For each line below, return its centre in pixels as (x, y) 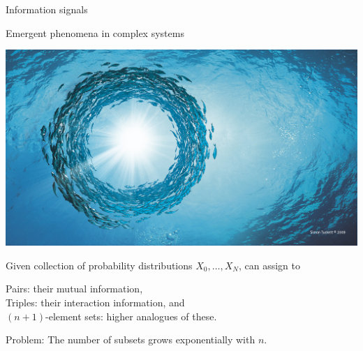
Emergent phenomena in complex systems (95, 32)
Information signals (47, 9)
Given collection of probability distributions (99, 265)
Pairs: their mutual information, (74, 289)
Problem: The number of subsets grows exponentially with (131, 339)
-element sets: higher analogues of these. (131, 316)
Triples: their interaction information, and (95, 302)
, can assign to (269, 265)
